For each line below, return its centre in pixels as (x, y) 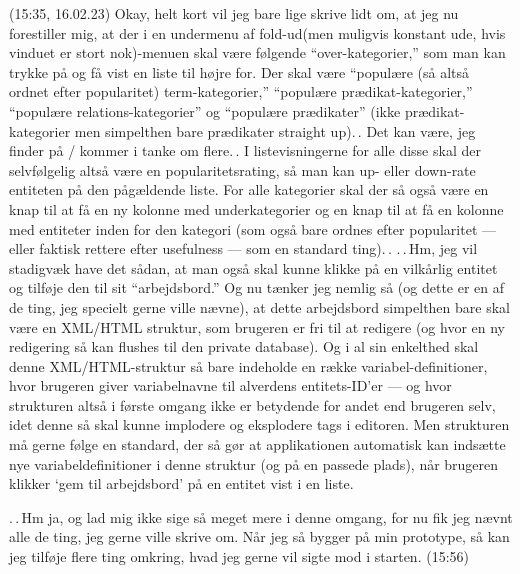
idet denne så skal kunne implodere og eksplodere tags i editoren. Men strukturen (259, 424)
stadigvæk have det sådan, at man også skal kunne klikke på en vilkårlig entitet (253, 267)
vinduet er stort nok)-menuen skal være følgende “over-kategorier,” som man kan (257, 52)
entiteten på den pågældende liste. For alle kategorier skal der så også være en (249, 189)
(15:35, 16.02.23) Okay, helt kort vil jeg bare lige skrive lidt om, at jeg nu (234, 13)
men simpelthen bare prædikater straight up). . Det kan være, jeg (275, 130)
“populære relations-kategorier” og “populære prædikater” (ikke (205, 110)
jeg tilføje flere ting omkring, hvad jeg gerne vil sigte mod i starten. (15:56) (239, 556)
